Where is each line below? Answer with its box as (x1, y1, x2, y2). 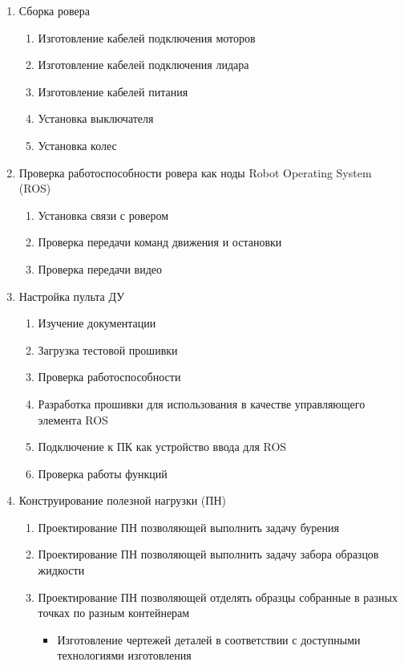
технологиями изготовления (57, 647, 192, 664)
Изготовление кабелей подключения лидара (38, 56, 249, 73)
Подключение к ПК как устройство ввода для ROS (38, 438, 287, 455)
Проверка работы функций (38, 465, 168, 481)
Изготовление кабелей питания (38, 83, 188, 99)
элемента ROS (38, 411, 108, 428)
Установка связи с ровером (38, 206, 169, 223)
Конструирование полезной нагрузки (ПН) (18, 492, 226, 509)
